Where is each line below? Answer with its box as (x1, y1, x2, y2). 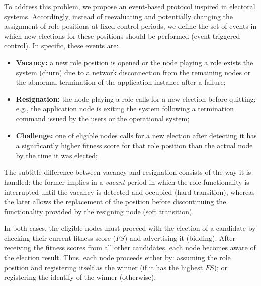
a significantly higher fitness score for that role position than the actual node (16, 140, 253, 151)
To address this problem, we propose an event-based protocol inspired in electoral (4, 1, 255, 11)
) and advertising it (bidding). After (124, 232, 235, 243)
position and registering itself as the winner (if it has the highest (4, 262, 203, 272)
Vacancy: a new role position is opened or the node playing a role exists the (16, 57, 253, 67)
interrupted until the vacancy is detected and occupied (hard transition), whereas (4, 186, 255, 197)
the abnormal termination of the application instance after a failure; (16, 77, 226, 87)
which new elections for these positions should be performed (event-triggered (4, 30, 240, 41)
